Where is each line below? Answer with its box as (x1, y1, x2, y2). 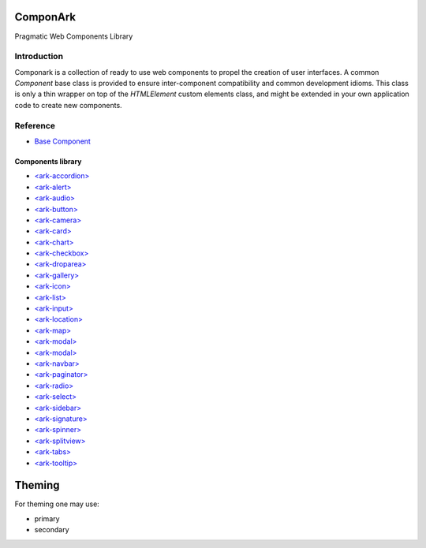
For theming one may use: (14, 499, 100, 509)
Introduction (14, 51, 63, 62)
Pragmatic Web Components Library (14, 32, 133, 41)
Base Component (34, 136, 91, 146)
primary (34, 513, 60, 524)
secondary (34, 525, 70, 535)
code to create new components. (14, 100, 122, 110)
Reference (14, 120, 55, 131)
